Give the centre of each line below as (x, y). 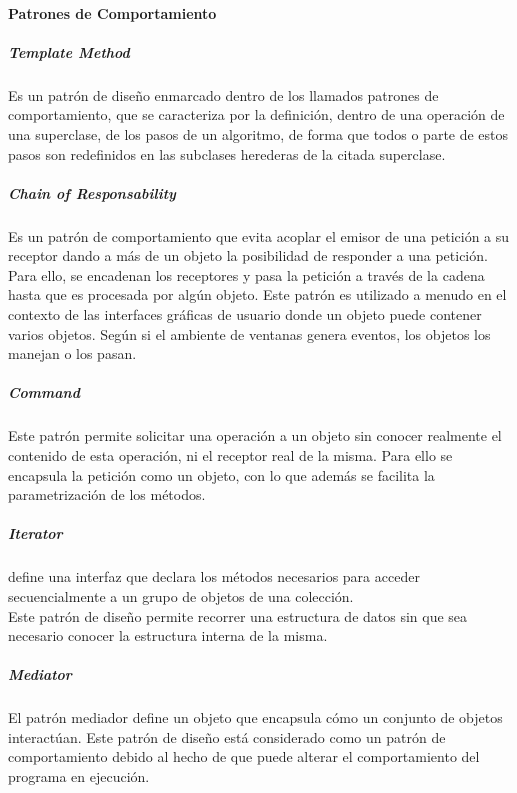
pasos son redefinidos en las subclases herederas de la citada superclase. (227, 153)
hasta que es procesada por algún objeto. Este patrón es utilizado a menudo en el (257, 294)
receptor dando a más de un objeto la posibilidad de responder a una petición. (248, 255)
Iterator (35, 533)
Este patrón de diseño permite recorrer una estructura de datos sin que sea (238, 615)
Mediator (40, 674)
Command (44, 392)
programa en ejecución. (79, 776)
